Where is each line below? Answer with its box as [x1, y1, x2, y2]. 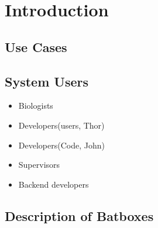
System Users [5, 72, 88, 90]
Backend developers [18, 178, 89, 190]
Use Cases [5, 37, 67, 56]
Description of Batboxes [5, 206, 154, 224]
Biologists [18, 99, 53, 112]
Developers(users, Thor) [18, 119, 105, 131]
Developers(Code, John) [18, 139, 105, 151]
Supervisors [18, 158, 60, 171]
